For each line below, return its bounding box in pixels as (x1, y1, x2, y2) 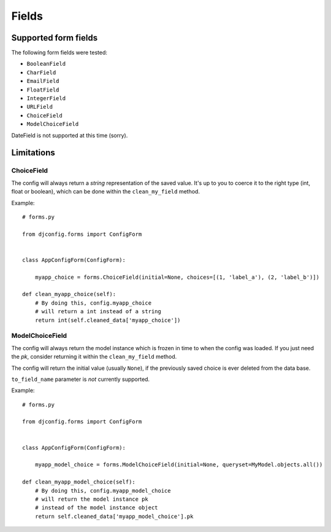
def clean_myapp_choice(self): (22, 291, 116, 298)
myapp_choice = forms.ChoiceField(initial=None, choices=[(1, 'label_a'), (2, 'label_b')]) (34, 273, 320, 281)
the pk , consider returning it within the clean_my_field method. (11, 353, 177, 361)
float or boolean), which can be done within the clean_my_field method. (11, 188, 200, 195)
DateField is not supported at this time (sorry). (11, 131, 128, 139)
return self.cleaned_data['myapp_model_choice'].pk (34, 513, 194, 520)
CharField (26, 69, 56, 76)
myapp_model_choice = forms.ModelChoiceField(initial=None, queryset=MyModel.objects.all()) (34, 461, 323, 468)
